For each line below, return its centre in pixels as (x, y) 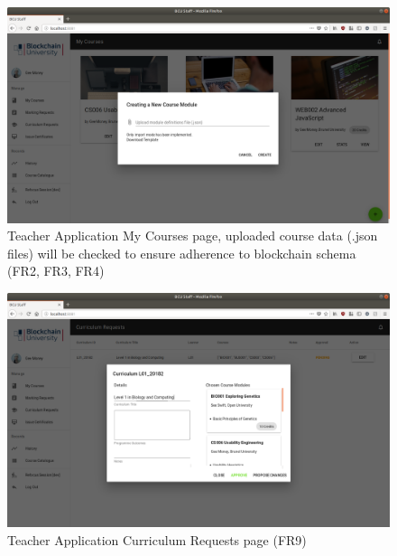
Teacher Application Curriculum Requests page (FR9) (157, 539)
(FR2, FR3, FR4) (56, 271)
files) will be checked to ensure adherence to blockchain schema (182, 253)
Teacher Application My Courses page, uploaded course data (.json (193, 236)
